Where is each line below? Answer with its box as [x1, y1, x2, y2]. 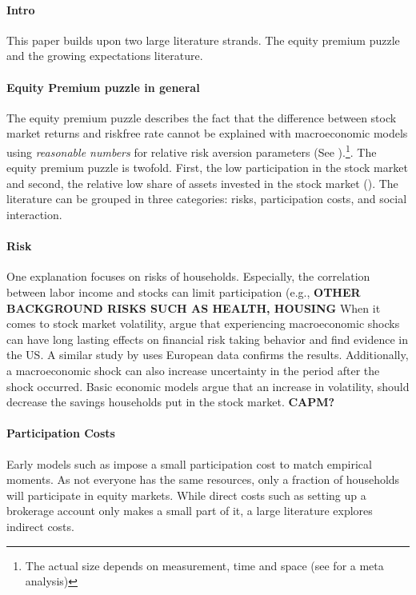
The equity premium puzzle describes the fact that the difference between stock [6, 109, 397, 126]
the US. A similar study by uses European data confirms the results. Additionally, [6, 346, 409, 363]
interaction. [6, 206, 62, 222]
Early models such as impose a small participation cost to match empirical [6, 455, 372, 472]
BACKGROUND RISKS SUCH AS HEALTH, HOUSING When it [6, 299, 381, 316]
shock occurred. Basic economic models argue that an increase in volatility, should [6, 377, 410, 394]
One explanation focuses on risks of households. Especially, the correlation [6, 268, 370, 285]
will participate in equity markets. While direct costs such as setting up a [6, 486, 366, 503]
